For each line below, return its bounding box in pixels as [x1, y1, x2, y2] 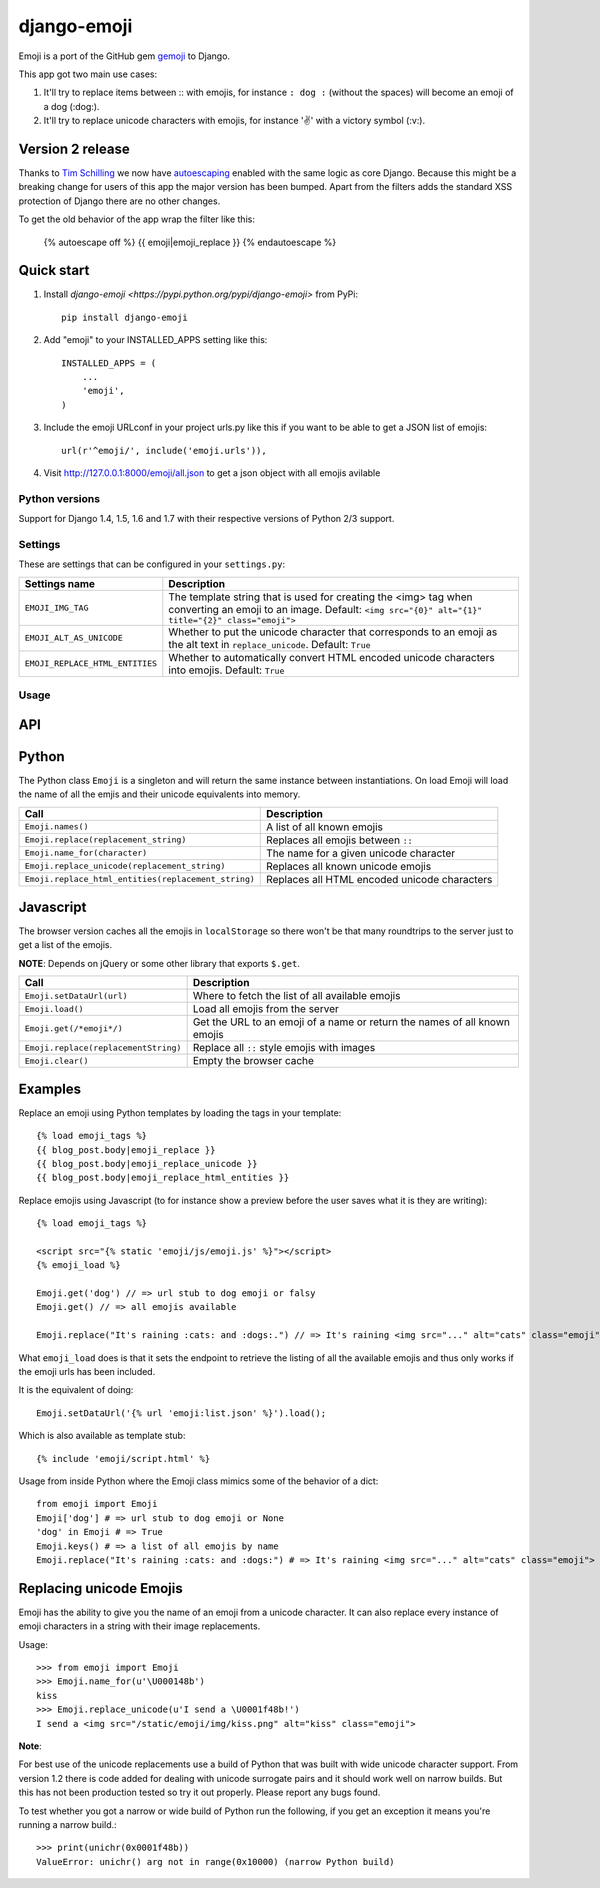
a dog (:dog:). [43, 100, 100, 112]
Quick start [18, 262, 90, 279]
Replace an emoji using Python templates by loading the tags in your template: [18, 1106, 342, 1119]
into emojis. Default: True [168, 663, 285, 677]
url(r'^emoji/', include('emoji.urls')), [61, 445, 267, 456]
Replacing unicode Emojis [18, 1580, 184, 1597]
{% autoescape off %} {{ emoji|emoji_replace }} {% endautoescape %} [43, 236, 337, 248]
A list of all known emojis [266, 820, 384, 834]
